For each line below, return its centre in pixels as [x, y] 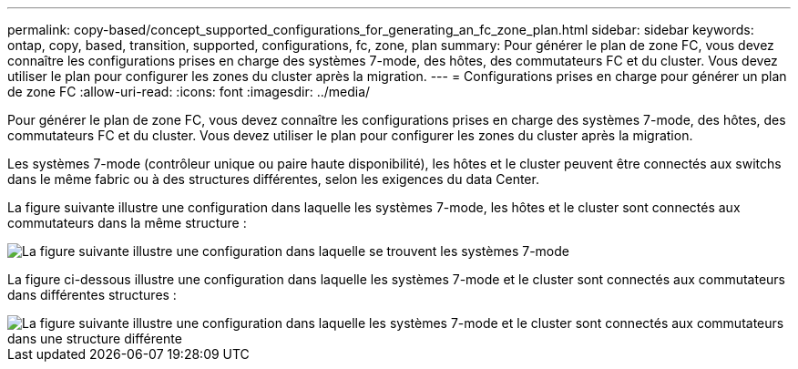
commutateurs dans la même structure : [127, 223]
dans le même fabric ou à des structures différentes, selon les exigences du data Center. [273, 179]
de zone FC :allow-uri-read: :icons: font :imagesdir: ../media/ [189, 92]
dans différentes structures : [92, 295]
